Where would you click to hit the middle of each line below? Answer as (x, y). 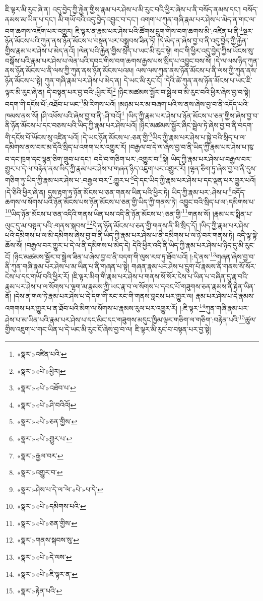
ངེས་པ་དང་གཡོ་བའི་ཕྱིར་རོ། (37, 276)
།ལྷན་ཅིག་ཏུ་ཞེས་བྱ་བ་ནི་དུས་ (222, 168)
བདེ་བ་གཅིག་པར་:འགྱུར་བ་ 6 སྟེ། (131, 158)
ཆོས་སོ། (14, 245)
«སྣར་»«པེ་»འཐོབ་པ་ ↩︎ (46, 388)
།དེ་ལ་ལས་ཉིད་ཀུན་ (236, 60)
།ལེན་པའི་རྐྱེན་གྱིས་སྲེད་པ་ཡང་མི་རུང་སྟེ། (124, 51)
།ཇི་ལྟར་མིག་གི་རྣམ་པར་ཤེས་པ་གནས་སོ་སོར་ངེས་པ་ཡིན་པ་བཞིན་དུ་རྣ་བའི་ (160, 276)
